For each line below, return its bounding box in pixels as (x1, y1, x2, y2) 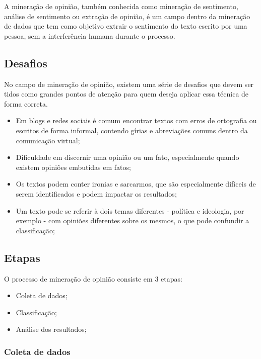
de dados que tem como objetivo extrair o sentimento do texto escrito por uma (4, 21, 247, 31)
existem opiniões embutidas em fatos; (16, 161, 131, 172)
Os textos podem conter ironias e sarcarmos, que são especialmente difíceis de (16, 178, 256, 189)
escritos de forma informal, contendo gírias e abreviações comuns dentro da (16, 125, 248, 135)
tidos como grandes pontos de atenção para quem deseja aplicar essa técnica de (4, 88, 249, 99)
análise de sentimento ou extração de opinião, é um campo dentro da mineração (4, 11, 250, 21)
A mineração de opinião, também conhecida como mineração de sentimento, (4, 1, 238, 11)
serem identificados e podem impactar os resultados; (16, 188, 177, 199)
